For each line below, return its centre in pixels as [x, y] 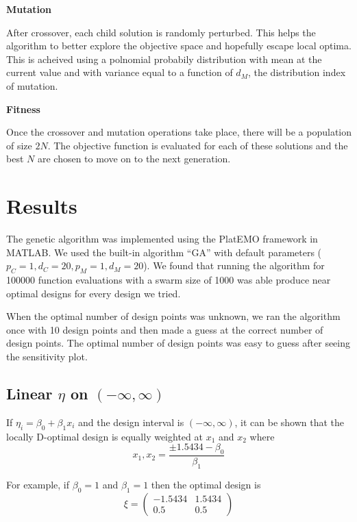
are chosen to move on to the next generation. [134, 159]
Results [42, 206]
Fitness [23, 109]
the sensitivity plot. [47, 357]
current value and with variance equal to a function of [120, 72]
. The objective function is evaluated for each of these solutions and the [198, 145]
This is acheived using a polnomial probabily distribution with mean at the [164, 59]
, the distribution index [297, 72]
